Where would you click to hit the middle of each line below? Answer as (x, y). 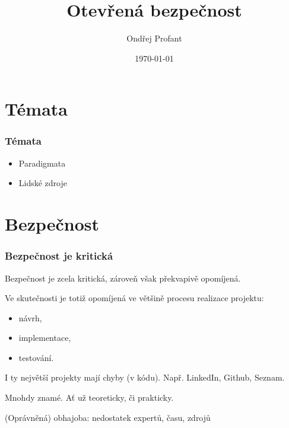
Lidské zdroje (43, 183)
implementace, (45, 338)
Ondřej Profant (154, 38)
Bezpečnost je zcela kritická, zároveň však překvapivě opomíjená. (123, 278)
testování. (36, 357)
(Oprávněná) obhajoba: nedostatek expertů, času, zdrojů (108, 417)
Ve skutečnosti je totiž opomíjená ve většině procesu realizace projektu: (134, 298)
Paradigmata (42, 163)
